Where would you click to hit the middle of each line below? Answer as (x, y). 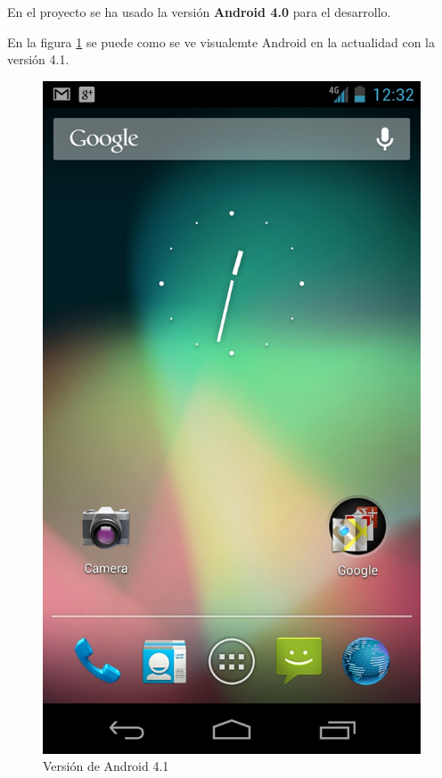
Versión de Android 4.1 (106, 766)
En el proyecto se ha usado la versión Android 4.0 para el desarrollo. (199, 12)
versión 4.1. (38, 59)
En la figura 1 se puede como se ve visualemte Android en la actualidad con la (221, 41)
